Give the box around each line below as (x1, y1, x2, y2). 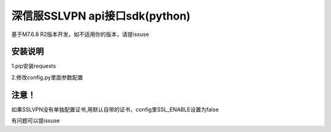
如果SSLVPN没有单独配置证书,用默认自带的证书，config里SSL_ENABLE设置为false (11, 106, 219, 113)
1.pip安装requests (11, 62, 56, 70)
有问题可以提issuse (11, 117, 60, 125)
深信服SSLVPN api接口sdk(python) (11, 9, 191, 23)
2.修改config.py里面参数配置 (11, 73, 83, 81)
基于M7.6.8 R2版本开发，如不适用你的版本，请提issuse (11, 31, 150, 38)
